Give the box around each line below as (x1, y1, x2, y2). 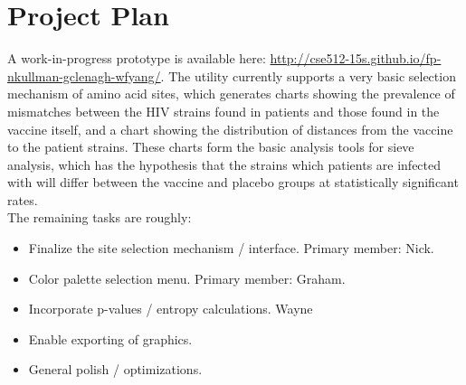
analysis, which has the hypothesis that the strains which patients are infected (7, 155, 442, 174)
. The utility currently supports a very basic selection (160, 66, 456, 85)
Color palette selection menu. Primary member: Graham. (28, 268, 346, 287)
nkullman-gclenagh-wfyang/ (7, 66, 161, 85)
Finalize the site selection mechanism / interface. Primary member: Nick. (28, 239, 434, 258)
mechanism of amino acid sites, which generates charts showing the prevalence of (7, 84, 455, 103)
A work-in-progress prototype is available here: (7, 49, 266, 68)
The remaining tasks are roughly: (7, 208, 192, 227)
